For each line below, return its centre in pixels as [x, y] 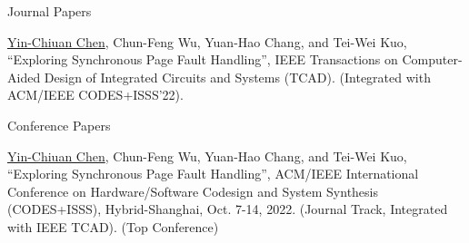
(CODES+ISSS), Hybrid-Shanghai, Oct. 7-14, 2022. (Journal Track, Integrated [228, 209]
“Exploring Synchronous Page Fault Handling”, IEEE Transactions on [203, 59]
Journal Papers [50, 11]
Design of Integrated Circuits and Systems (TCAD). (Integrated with [237, 77]
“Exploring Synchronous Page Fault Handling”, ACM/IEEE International [213, 174]
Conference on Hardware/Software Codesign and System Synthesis [193, 191]
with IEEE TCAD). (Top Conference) [113, 226]
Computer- [432, 59]
